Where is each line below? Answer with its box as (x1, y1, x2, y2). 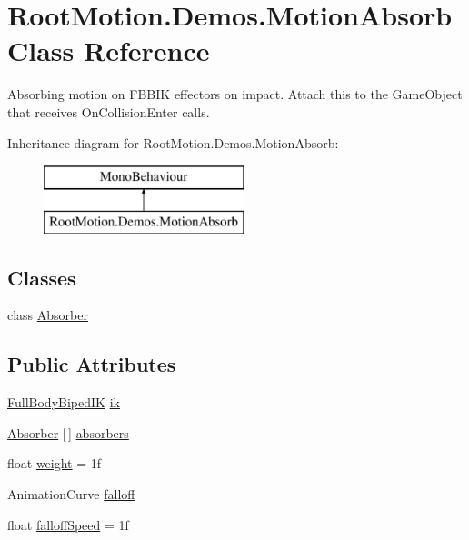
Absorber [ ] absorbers (7, 423, 129, 442)
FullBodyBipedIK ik (7, 393, 120, 412)
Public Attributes (7, 350, 176, 378)
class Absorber (7, 305, 88, 325)
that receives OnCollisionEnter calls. (7, 102, 210, 121)
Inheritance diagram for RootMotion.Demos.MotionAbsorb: (7, 133, 339, 152)
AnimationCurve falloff (7, 485, 135, 504)
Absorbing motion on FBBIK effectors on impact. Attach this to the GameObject (7, 85, 463, 104)
